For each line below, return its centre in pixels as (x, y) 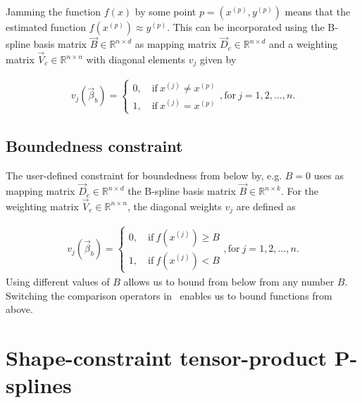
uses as (329, 175)
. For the (300, 191)
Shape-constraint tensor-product (167, 357)
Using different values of (58, 281)
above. (19, 309)
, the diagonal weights (174, 206)
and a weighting (304, 44)
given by (218, 59)
